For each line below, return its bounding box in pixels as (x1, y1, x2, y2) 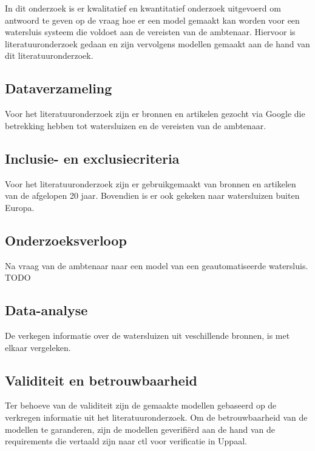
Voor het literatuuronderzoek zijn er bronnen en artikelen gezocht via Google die (5, 107, 305, 120)
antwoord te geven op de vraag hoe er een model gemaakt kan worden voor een (5, 13, 300, 26)
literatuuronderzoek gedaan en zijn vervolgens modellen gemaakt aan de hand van (5, 37, 310, 50)
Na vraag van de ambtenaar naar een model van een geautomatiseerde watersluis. (5, 259, 308, 272)
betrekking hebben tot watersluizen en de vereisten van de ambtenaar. (5, 119, 266, 132)
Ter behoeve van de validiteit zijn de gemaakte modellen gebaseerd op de (5, 399, 277, 412)
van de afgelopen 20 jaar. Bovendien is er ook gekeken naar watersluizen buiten (5, 189, 300, 202)
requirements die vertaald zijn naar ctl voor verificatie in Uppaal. (5, 435, 247, 447)
